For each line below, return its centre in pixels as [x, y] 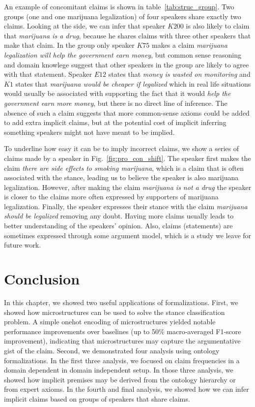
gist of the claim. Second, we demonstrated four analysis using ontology [112, 350]
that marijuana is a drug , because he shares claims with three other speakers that [127, 35]
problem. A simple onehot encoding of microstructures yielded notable [110, 322]
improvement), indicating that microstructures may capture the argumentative [122, 341]
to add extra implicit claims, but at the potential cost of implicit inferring [115, 122]
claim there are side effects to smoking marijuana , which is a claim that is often [124, 168]
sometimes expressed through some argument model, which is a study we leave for [128, 235]
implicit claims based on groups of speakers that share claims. [97, 398]
